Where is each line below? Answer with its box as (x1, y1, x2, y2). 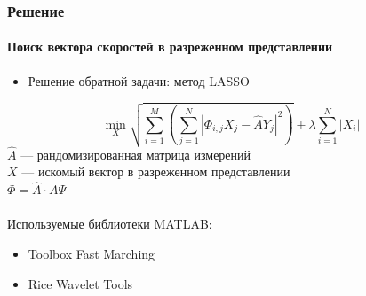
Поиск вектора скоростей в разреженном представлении (7, 37, 333, 56)
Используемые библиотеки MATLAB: (7, 214, 212, 233)
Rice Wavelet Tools (28, 274, 133, 292)
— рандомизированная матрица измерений (20, 144, 251, 163)
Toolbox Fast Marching (28, 245, 155, 263)
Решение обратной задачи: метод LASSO (28, 71, 250, 90)
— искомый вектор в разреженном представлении (21, 162, 290, 181)
